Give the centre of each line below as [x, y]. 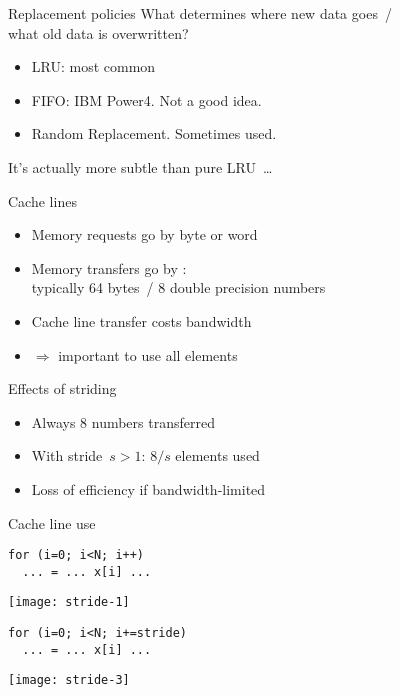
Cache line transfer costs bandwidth [141, 320]
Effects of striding [62, 388]
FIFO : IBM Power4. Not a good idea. [146, 99]
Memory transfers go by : [109, 267]
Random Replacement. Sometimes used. [154, 133]
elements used [217, 455]
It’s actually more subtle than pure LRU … [140, 166]
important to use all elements [148, 354]
